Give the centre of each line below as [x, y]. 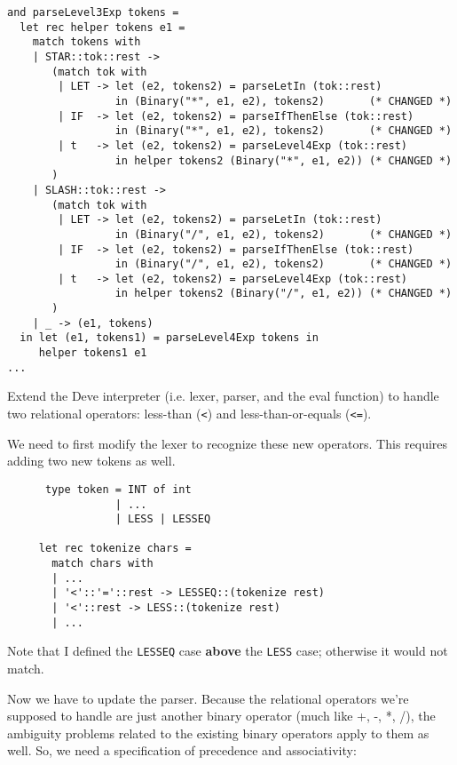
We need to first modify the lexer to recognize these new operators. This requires [228, 443]
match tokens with [87, 42]
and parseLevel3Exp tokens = [93, 12]
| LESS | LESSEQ [163, 519]
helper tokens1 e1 [93, 353]
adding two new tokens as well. [91, 461]
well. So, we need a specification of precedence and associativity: [182, 750]
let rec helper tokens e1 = [102, 27]
